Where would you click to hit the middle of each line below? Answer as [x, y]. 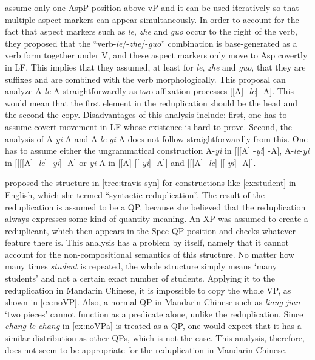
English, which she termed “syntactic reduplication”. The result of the [135, 194]
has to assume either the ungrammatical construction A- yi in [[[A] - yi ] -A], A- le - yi [157, 151]
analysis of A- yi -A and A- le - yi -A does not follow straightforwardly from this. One [156, 138]
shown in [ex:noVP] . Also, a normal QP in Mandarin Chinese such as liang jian [153, 302]
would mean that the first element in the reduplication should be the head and [151, 102]
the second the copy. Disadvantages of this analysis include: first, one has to [146, 115]
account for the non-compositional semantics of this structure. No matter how [150, 254]
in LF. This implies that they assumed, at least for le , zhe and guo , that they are [155, 67]
